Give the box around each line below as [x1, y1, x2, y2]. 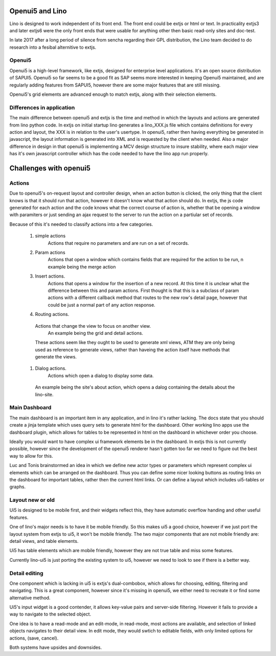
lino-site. [35, 391, 54, 397]
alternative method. [9, 595, 51, 601]
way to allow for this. [9, 453, 53, 459]
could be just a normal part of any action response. [48, 302, 155, 308]
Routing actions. [35, 311, 70, 318]
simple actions [35, 233, 66, 239]
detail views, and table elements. [9, 538, 79, 544]
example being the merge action [48, 264, 116, 270]
